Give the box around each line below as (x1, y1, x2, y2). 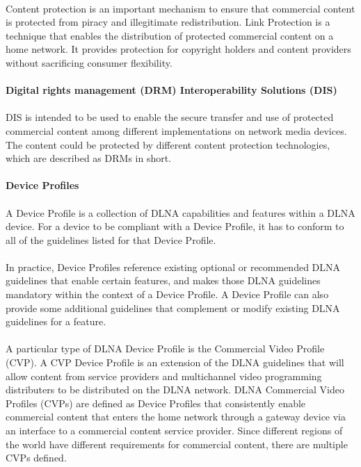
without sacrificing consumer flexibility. (6, 55, 173, 69)
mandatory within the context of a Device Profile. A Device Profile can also (6, 287, 329, 302)
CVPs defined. (6, 450, 67, 465)
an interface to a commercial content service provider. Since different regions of (6, 423, 343, 437)
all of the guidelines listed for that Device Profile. (6, 232, 216, 247)
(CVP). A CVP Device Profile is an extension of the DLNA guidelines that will (6, 355, 344, 370)
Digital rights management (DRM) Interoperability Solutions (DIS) (6, 83, 337, 97)
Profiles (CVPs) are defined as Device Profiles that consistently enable (6, 395, 306, 410)
